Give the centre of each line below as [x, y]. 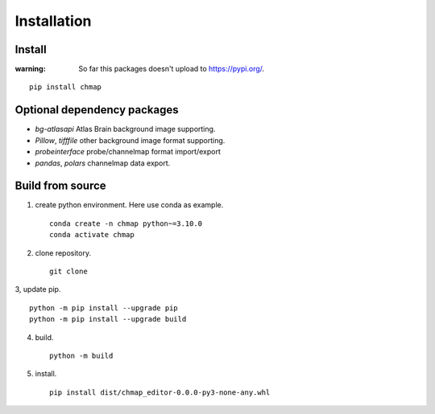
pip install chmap [66, 87]
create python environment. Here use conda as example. [129, 205]
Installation [53, 21]
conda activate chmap [92, 235]
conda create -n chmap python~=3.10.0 [126, 223]
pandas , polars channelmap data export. [103, 163]
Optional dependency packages [97, 110]
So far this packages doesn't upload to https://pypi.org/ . [172, 69]
